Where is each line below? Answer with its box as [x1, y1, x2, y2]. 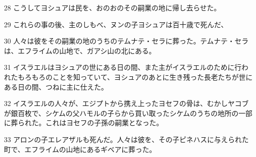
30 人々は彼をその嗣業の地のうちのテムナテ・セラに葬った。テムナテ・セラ [4, 36, 249, 46]
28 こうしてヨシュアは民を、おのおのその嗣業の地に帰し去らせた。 [4, 2, 221, 12]
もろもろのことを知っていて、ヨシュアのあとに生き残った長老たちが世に [17, 71, 253, 82]
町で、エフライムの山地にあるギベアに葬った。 [4, 144, 156, 154]
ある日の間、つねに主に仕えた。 [4, 81, 108, 92]
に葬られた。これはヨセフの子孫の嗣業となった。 [4, 117, 163, 128]
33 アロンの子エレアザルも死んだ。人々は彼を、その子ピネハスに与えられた [4, 134, 249, 144]
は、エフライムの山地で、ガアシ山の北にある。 [4, 45, 156, 55]
